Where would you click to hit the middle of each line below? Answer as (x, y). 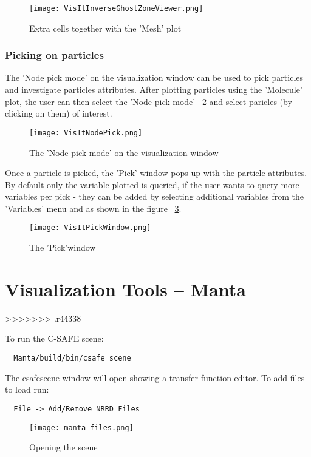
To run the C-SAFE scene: (54, 338)
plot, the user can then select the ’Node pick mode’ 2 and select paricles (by (149, 101)
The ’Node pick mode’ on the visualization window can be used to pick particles (154, 77)
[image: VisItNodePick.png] (86, 133)
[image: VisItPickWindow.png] (90, 228)
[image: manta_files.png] (81, 428)
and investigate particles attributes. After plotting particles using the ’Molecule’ (154, 90)
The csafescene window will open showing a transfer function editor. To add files (155, 377)
